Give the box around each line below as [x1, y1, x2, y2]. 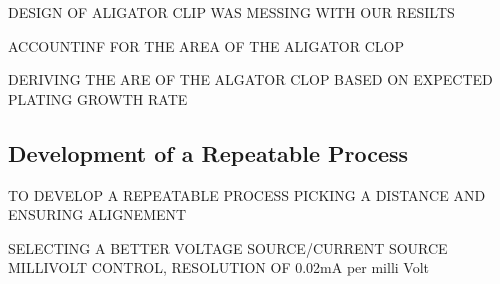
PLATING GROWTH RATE [8, 88, 188, 109]
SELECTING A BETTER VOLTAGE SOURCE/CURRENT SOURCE [8, 237, 448, 258]
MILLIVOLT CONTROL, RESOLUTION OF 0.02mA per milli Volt [8, 257, 430, 278]
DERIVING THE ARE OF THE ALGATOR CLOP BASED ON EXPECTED [8, 69, 493, 90]
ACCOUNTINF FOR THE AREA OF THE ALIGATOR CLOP [8, 35, 404, 56]
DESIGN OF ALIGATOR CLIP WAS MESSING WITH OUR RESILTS [8, 2, 455, 22]
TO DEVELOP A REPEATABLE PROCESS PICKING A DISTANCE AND [8, 184, 486, 205]
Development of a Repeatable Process [8, 137, 409, 168]
